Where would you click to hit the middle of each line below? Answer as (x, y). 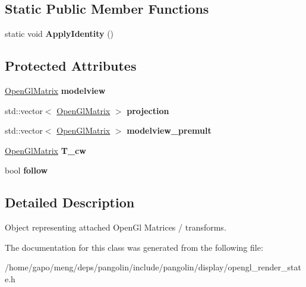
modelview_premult (169, 130)
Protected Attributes (71, 66)
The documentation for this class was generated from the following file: (134, 247)
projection (148, 110)
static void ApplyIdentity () (59, 34)
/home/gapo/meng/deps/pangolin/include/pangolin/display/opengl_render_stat (153, 267)
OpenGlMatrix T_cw (45, 150)
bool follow (26, 170)
